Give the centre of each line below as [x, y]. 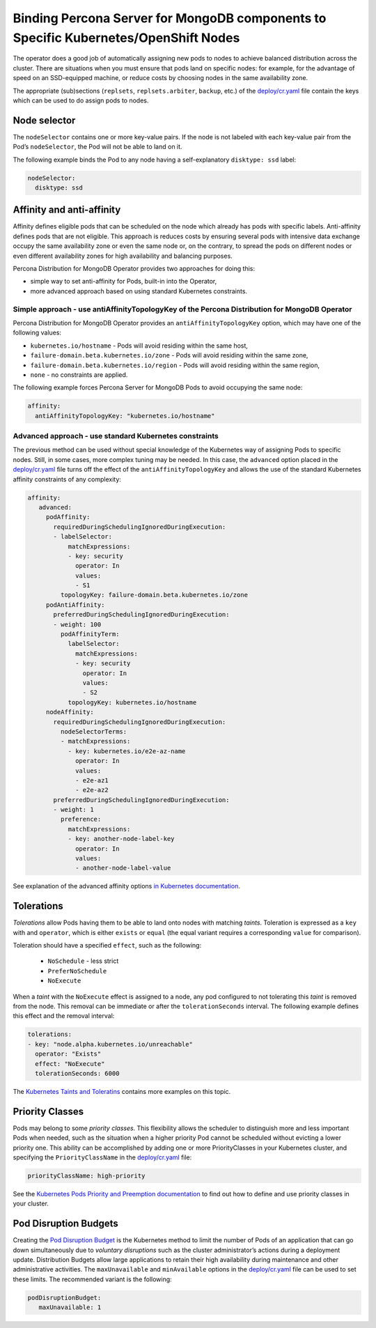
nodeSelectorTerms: [94, 731]
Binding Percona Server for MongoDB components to [170, 18]
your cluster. [31, 1204]
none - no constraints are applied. [79, 375]
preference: [81, 819]
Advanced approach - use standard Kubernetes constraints [116, 436]
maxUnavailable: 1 [70, 1307]
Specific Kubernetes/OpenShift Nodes [126, 38]
